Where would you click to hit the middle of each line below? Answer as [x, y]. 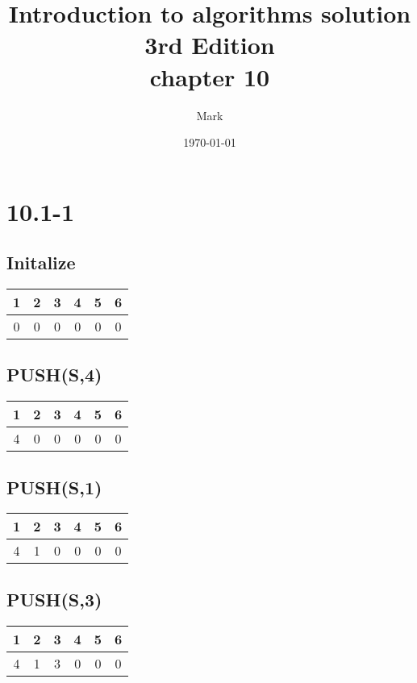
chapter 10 [210, 76]
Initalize [41, 262]
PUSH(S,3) [54, 599]
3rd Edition [210, 45]
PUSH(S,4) [54, 375]
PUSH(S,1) [54, 487]
